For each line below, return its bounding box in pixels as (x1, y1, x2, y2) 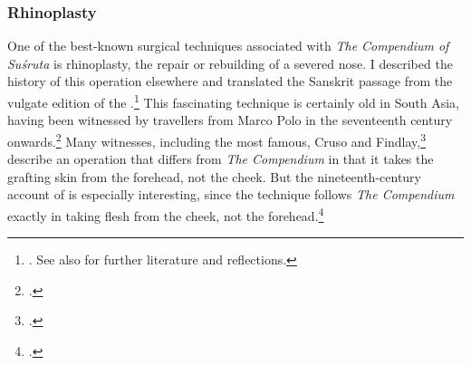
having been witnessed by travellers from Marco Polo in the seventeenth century (7, 110, 453, 130)
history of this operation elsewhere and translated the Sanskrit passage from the (7, 72, 453, 91)
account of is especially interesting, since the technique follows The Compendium (7, 185, 455, 204)
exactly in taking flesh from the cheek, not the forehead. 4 (7, 203, 324, 225)
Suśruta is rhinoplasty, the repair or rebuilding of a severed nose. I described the (7, 53, 453, 72)
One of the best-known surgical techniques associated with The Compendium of (7, 36, 449, 55)
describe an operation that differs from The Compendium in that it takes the (7, 149, 434, 168)
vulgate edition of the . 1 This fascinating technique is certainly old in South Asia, (7, 91, 459, 111)
